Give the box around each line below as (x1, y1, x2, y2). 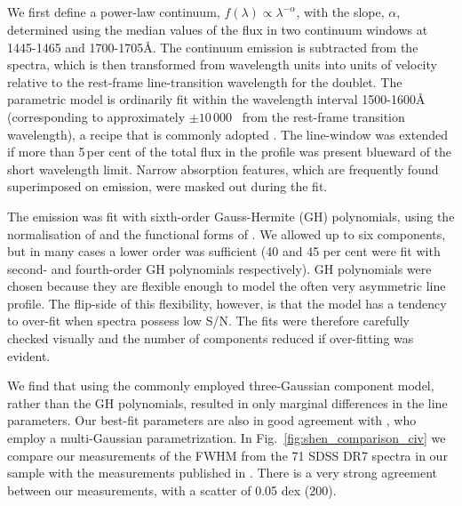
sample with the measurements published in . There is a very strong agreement (7, 463, 438, 482)
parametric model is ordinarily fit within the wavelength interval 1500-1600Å (7, 90, 426, 108)
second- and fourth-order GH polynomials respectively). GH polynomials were (7, 259, 432, 277)
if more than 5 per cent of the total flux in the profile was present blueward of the (7, 142, 452, 161)
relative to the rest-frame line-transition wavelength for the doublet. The (7, 72, 402, 91)
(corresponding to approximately (7, 107, 186, 125)
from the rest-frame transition (242, 107, 405, 125)
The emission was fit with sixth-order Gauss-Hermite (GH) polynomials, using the (7, 206, 455, 225)
